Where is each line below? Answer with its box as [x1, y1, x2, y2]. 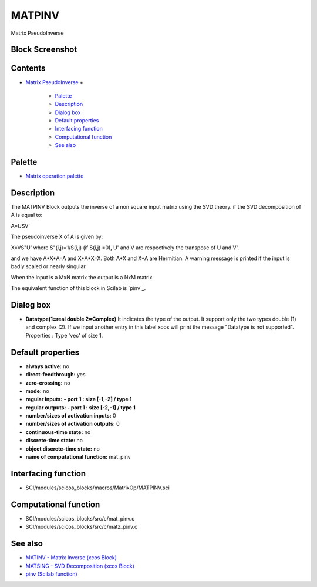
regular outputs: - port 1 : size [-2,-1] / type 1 [25, 403, 136, 411]
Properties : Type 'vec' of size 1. [25, 332, 103, 339]
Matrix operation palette [25, 172, 84, 179]
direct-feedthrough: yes [25, 371, 86, 378]
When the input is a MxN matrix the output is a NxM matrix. [11, 274, 154, 281]
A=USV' [11, 222, 31, 229]
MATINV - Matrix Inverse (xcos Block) [25, 554, 117, 561]
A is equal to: [11, 212, 43, 219]
